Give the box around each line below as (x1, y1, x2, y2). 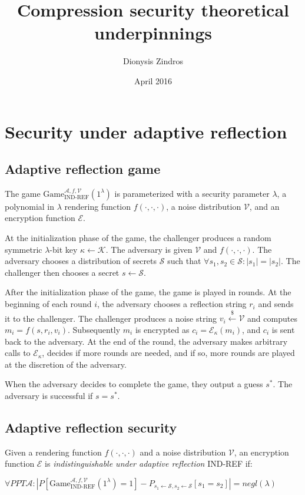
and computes (247, 312, 297, 324)
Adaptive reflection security (5, 418, 177, 436)
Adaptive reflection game (5, 160, 161, 178)
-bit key (49, 243, 78, 255)
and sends (258, 298, 294, 310)
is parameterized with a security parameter (114, 187, 270, 199)
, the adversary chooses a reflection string (97, 298, 247, 310)
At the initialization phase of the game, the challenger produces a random (5, 232, 271, 244)
